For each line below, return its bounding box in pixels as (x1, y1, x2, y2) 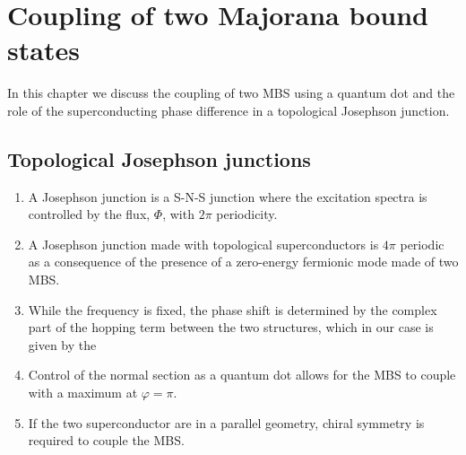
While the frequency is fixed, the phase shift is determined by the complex (28, 300, 437, 319)
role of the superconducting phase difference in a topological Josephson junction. (7, 101, 450, 119)
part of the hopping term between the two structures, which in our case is (28, 318, 434, 337)
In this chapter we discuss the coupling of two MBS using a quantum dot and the (7, 83, 455, 102)
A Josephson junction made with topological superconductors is (28, 234, 379, 253)
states (7, 31, 80, 68)
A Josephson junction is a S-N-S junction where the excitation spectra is (28, 187, 427, 206)
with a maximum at (28, 383, 138, 402)
